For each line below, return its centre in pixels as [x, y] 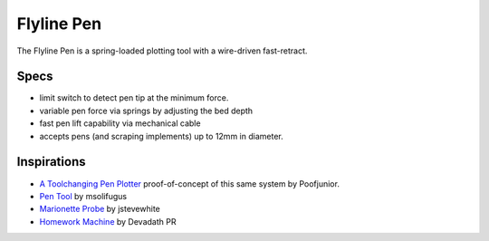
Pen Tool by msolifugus [83, 196]
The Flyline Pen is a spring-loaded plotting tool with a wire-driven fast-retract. [162, 51]
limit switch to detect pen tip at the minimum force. [134, 98]
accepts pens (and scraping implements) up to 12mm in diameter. [162, 136]
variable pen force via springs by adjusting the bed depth [146, 111]
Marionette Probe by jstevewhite [100, 209]
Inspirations [51, 162]
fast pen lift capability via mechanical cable [120, 123]
